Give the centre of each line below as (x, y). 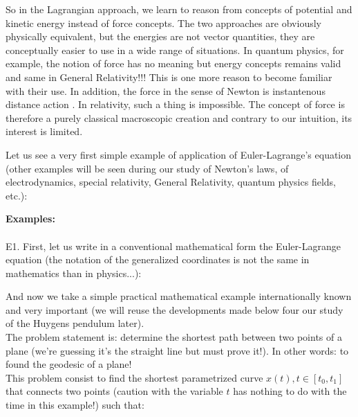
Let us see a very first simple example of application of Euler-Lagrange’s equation (179, 154)
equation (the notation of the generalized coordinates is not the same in (158, 259)
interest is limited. (44, 131)
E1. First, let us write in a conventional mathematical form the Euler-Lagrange (173, 246)
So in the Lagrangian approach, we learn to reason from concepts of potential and (179, 9)
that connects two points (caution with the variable (114, 391)
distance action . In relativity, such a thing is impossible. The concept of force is (175, 104)
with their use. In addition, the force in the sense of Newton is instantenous (166, 90)
